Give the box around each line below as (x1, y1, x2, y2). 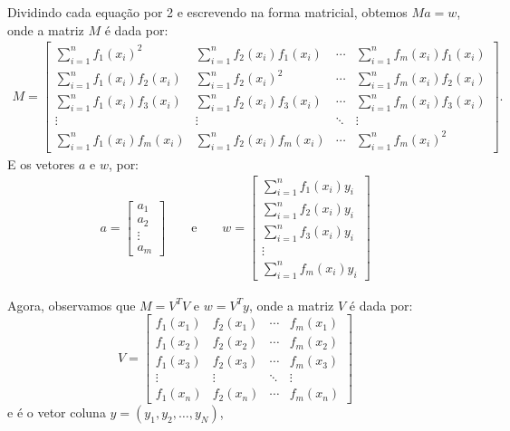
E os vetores (7, 154, 75, 173)
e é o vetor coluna (7, 403, 106, 422)
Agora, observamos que (7, 295, 136, 314)
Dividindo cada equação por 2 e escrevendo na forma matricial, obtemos (7, 3, 408, 21)
